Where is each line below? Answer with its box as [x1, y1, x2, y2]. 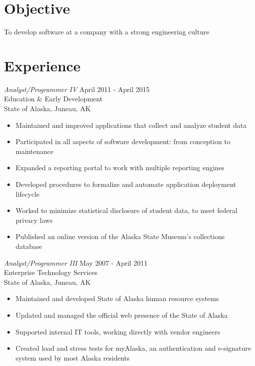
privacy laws [15, 214, 53, 225]
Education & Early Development [4, 93, 103, 104]
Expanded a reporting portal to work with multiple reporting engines [15, 162, 224, 173]
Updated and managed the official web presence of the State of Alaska [15, 309, 228, 320]
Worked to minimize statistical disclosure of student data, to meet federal [15, 205, 238, 215]
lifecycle [15, 188, 40, 199]
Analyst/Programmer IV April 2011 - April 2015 [4, 84, 150, 94]
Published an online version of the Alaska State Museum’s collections [15, 231, 225, 242]
